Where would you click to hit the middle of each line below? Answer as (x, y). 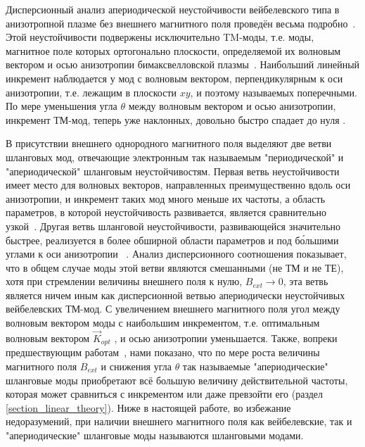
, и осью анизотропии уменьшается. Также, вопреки (226, 338)
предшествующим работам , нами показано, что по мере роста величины (163, 352)
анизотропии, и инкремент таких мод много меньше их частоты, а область (166, 198)
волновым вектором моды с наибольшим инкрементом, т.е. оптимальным (163, 323)
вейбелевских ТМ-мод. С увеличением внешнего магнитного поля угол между (173, 309)
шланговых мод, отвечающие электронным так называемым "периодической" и (175, 157)
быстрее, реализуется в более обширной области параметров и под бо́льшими (172, 240)
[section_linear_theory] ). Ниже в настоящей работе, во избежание (148, 407)
